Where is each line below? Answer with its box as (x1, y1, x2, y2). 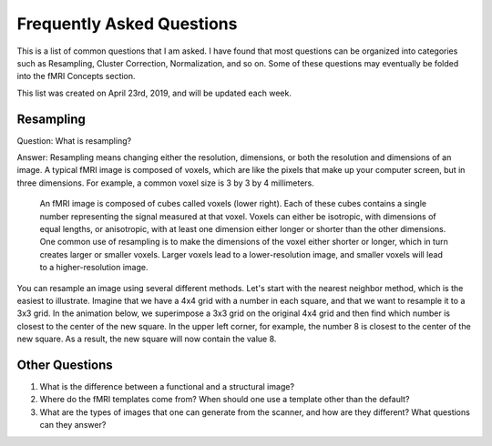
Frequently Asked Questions (16, 14, 238, 34)
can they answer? (39, 420, 107, 431)
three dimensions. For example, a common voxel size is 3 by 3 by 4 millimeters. (16, 177, 314, 188)
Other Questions (16, 357, 113, 372)
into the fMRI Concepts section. (16, 71, 136, 82)
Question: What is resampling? (16, 135, 132, 146)
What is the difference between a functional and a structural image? (39, 381, 295, 391)
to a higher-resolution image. (39, 262, 149, 273)
